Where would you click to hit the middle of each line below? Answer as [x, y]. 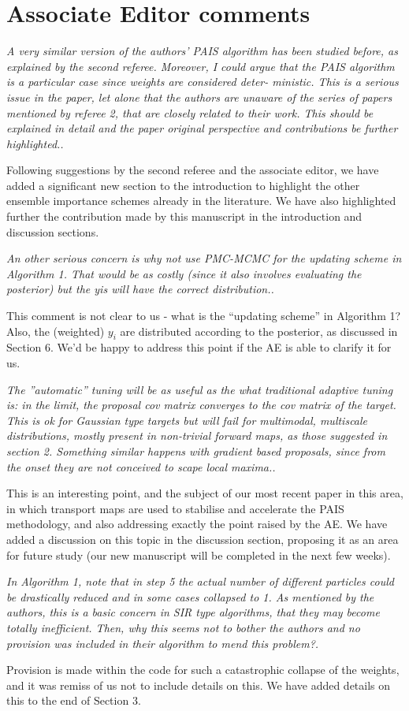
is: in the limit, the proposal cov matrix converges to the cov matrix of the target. [201, 405]
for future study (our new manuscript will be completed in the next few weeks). [199, 555]
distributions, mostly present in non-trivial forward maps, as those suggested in [197, 436]
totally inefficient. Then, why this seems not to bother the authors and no [183, 627]
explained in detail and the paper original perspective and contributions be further [202, 128]
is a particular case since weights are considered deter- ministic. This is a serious [203, 82]
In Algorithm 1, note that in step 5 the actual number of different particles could [200, 581]
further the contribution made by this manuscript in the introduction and [184, 216]
